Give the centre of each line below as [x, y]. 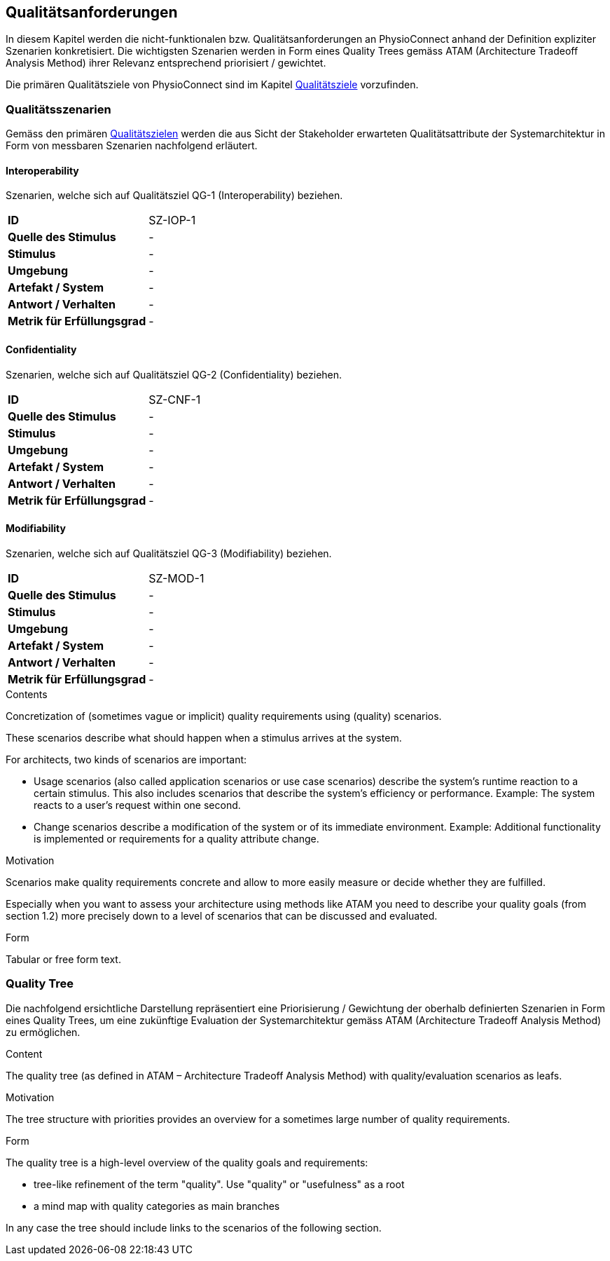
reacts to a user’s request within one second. [137, 805]
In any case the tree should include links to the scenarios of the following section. [194, 1227]
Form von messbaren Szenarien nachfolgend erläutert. [132, 146]
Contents [27, 694]
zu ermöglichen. [43, 1032]
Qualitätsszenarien [58, 109]
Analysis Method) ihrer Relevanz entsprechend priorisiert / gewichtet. [166, 63]
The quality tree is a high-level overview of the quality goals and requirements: [187, 1162]
